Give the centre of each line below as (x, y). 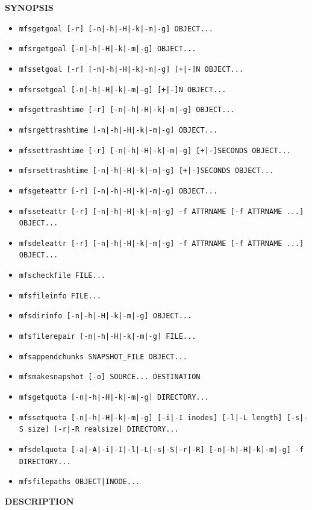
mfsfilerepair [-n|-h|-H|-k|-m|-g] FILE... (108, 337)
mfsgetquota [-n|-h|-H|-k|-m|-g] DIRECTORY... (114, 398)
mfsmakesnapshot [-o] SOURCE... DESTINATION (110, 377)
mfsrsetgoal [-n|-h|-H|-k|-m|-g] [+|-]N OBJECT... (123, 90)
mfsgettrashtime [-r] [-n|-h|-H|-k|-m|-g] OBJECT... (127, 110)
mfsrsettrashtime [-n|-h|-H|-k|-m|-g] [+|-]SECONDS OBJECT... (146, 171)
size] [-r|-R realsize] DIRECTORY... (103, 430)
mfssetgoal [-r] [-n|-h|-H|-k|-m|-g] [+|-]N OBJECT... (131, 69)
